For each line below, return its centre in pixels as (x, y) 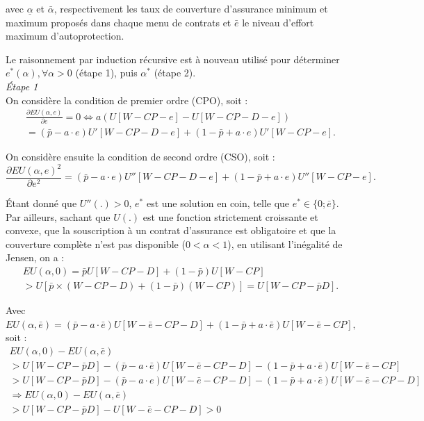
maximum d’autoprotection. (65, 36)
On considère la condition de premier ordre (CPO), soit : (127, 100)
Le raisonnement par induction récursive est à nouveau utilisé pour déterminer (173, 59)
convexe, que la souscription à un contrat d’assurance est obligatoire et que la (171, 230)
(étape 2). (175, 73)
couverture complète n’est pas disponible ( (96, 243)
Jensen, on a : (35, 257)
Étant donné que (41, 203)
